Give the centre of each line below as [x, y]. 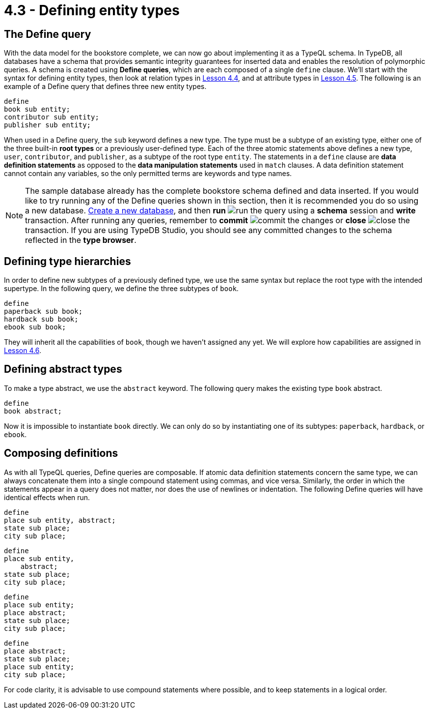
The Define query [48, 34]
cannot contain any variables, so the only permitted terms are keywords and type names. [148, 174]
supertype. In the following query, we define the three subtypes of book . [121, 289]
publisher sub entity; [48, 125]
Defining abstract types [63, 369]
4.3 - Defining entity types [92, 10]
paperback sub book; [43, 312]
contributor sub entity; [52, 117]
